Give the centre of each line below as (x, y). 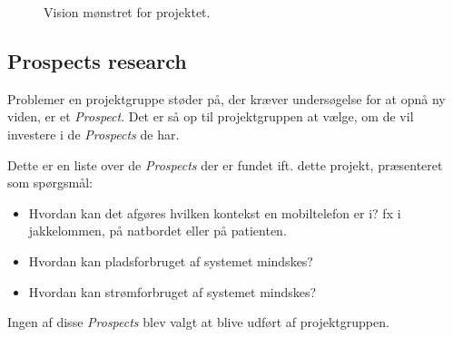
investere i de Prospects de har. (94, 134)
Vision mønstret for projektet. (127, 12)
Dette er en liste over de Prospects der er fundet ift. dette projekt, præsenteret (225, 164)
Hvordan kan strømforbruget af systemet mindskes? (172, 291)
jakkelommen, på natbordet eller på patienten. (158, 231)
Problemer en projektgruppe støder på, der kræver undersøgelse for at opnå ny (226, 98)
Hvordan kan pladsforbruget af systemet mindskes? (171, 260)
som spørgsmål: (50, 183)
